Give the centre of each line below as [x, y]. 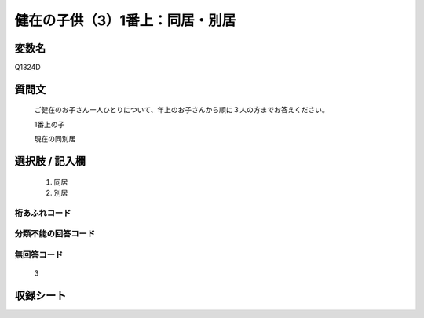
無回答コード [39, 254]
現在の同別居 [55, 139]
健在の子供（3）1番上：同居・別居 [125, 20]
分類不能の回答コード [55, 234]
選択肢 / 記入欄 [50, 161]
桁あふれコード [43, 213]
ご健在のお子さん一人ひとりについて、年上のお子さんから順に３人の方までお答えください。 [182, 110]
